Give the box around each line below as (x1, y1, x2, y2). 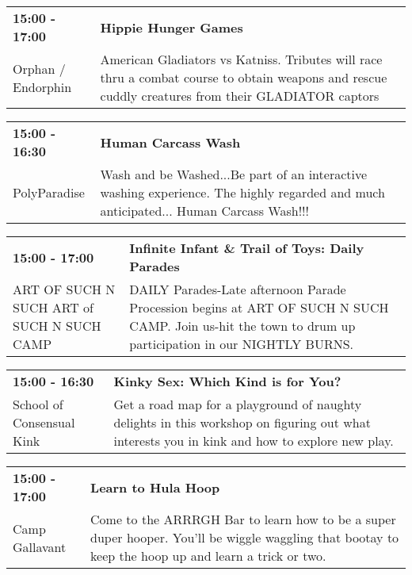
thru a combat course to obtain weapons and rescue (100, 68, 387, 86)
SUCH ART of (13, 298, 94, 316)
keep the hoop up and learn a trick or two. (90, 546, 326, 565)
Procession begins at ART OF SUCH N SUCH (129, 298, 389, 316)
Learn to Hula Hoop (90, 477, 220, 496)
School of (13, 395, 63, 413)
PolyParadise (13, 183, 85, 201)
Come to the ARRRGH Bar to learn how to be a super (90, 510, 396, 528)
